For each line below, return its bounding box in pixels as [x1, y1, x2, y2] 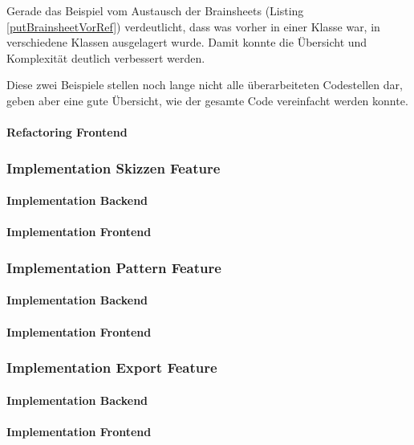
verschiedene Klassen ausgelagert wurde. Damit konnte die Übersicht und [6, 34, 367, 51]
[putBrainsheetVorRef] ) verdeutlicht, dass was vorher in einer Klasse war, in [6, 18, 380, 35]
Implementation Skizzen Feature [6, 157, 221, 178]
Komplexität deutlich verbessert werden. [6, 49, 205, 66]
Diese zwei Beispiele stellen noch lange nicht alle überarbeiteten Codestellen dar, [6, 76, 403, 93]
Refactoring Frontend [6, 124, 128, 141]
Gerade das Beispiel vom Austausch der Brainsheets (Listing [6, 2, 304, 18]
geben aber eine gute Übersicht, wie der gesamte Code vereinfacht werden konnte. [6, 92, 408, 108]
